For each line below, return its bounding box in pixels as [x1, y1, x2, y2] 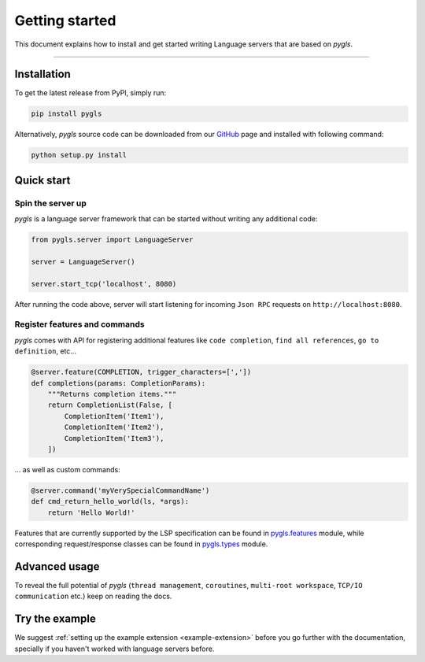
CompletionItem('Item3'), [64, 434, 164, 442]
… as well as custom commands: [14, 464, 121, 474]
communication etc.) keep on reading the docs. [14, 591, 172, 601]
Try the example [14, 612, 96, 626]
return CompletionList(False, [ [47, 401, 173, 409]
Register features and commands [14, 319, 145, 330]
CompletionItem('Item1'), [64, 412, 164, 420]
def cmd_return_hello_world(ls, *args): [31, 497, 189, 506]
